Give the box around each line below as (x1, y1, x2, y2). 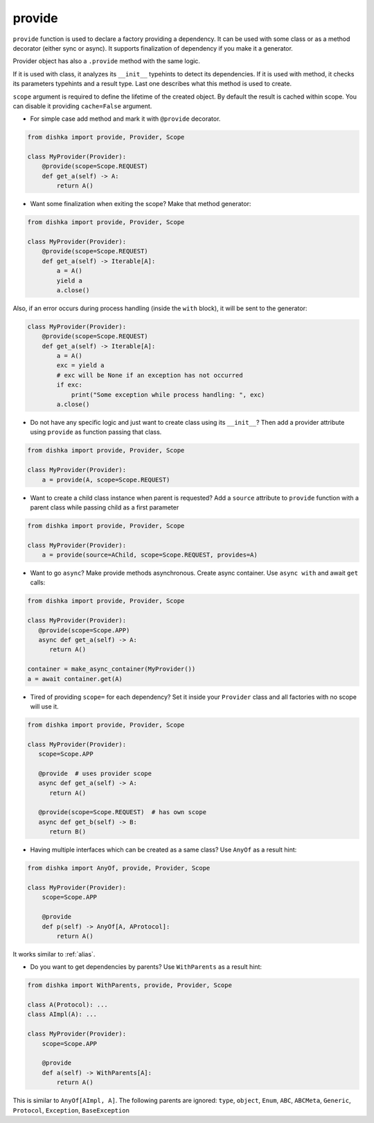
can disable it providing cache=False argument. (12, 101, 152, 110)
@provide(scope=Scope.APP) (38, 626, 130, 634)
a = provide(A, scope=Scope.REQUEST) (42, 475, 170, 484)
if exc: (56, 381, 83, 389)
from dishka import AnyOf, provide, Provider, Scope (27, 864, 211, 872)
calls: (30, 578, 46, 586)
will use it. (30, 702, 59, 711)
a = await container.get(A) (27, 675, 123, 683)
